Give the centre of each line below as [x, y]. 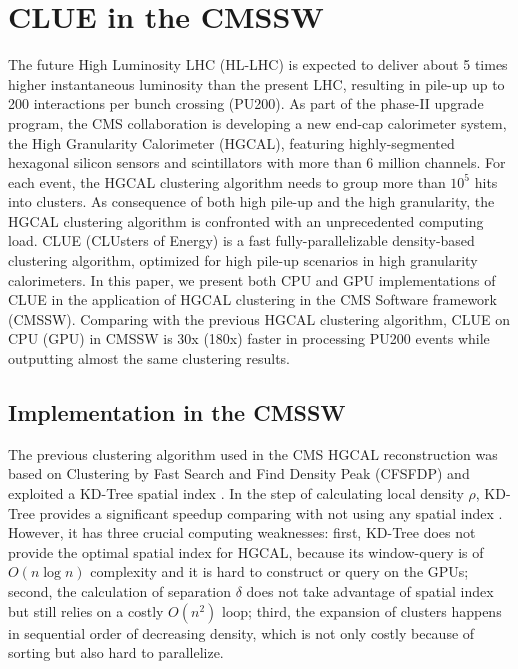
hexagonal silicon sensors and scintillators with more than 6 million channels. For [257, 162]
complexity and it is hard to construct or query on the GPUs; [279, 571]
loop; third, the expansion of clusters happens [362, 610]
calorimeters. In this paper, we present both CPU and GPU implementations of [252, 279]
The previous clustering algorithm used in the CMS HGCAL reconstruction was [253, 453]
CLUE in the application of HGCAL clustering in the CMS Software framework [252, 299]
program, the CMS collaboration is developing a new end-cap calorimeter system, [257, 122]
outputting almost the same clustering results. [149, 358]
